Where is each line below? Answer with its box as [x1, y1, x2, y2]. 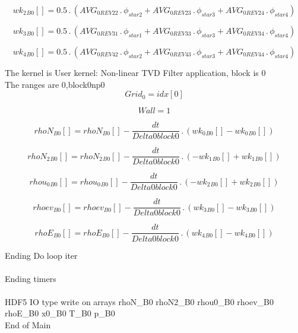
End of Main [5, 319, 51, 331]
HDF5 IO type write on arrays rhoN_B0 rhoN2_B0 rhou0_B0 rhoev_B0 [5, 295, 274, 307]
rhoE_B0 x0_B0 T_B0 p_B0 [5, 307, 115, 319]
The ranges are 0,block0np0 [5, 78, 105, 90]
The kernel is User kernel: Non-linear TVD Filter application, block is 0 [5, 66, 266, 78]
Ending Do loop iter [5, 249, 78, 261]
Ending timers [5, 272, 56, 284]
